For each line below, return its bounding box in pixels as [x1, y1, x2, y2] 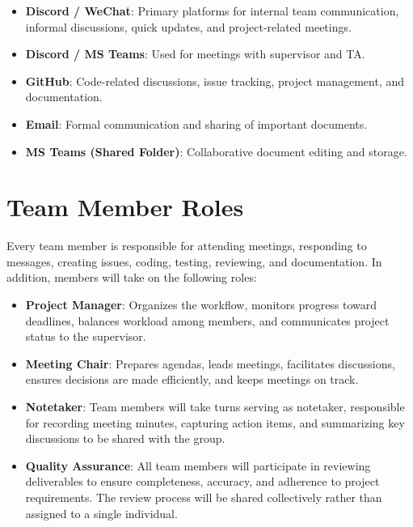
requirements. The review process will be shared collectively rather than [25, 489, 382, 505]
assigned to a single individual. [25, 504, 178, 521]
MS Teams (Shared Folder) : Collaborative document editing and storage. [25, 142, 407, 159]
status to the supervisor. [25, 328, 146, 345]
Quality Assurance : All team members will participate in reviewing [25, 457, 371, 474]
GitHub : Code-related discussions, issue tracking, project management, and [25, 72, 405, 89]
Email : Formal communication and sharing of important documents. [25, 115, 368, 132]
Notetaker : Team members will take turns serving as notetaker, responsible [25, 398, 405, 415]
